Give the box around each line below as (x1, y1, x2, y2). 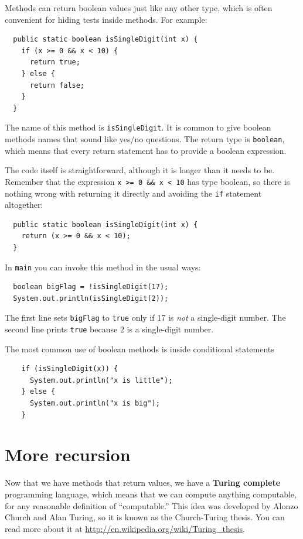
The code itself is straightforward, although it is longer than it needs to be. (5, 164, 275, 176)
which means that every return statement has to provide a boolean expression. (5, 144, 287, 156)
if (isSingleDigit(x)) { (21, 365, 118, 373)
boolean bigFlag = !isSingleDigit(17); (13, 283, 169, 291)
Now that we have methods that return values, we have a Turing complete (5, 476, 281, 489)
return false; (29, 81, 85, 90)
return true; (29, 58, 80, 67)
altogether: (5, 198, 43, 211)
